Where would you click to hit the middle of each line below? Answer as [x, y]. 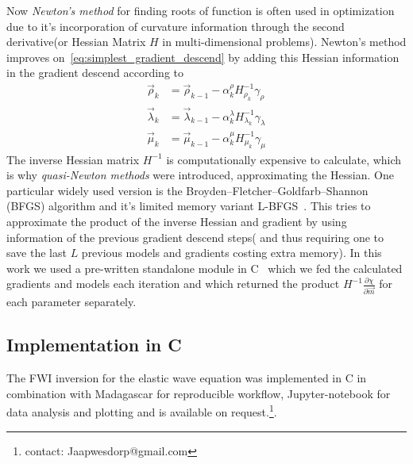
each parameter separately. [71, 302]
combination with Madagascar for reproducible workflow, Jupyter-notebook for [199, 393]
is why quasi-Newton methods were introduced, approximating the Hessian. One [200, 175]
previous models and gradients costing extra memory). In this [232, 253]
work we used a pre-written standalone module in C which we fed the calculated [205, 268]
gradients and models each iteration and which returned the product [173, 284]
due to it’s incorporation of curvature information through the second [176, 26]
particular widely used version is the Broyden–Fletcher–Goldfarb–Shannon [187, 190]
